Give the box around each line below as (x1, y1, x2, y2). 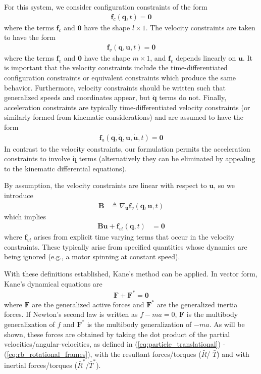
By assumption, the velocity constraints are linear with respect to (4, 180, 207, 191)
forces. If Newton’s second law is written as (4, 309, 138, 319)
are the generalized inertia (156, 299, 238, 309)
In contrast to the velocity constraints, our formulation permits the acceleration (4, 143, 250, 154)
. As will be (209, 318, 245, 329)
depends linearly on (176, 52, 236, 63)
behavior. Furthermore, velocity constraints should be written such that (4, 82, 226, 92)
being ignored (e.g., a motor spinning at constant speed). (4, 251, 180, 262)
